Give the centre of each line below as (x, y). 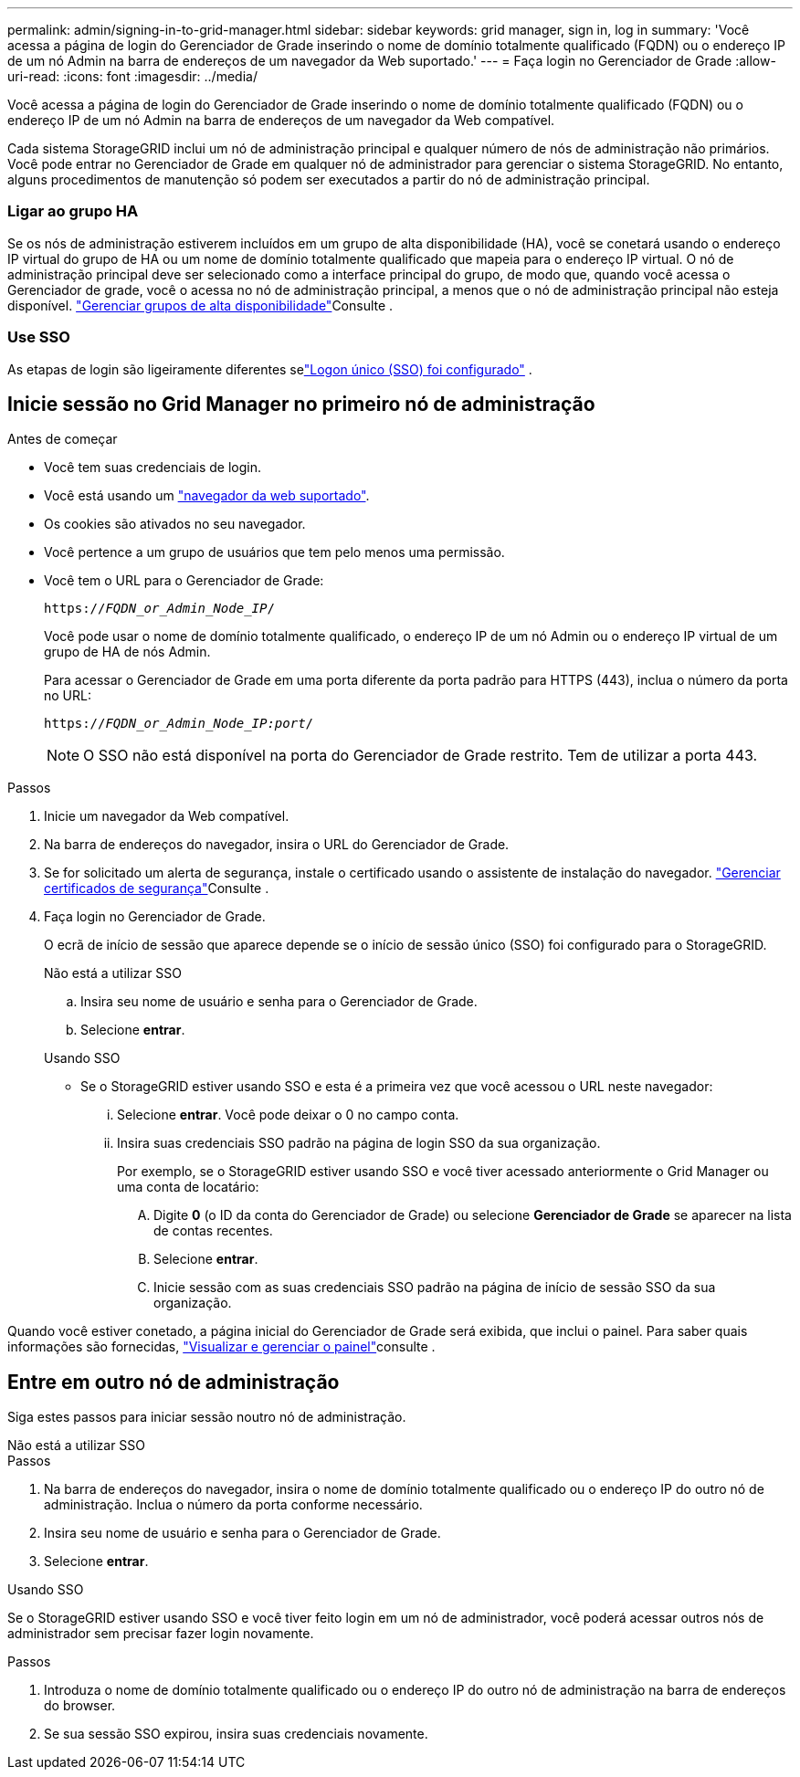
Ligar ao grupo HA (73, 211)
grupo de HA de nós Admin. (127, 652)
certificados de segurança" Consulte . (157, 888)
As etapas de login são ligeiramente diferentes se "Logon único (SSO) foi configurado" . (270, 369)
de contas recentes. (213, 1231)
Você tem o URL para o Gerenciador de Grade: (184, 581)
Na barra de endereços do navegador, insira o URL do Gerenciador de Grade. (277, 845)
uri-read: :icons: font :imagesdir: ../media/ (132, 76)
